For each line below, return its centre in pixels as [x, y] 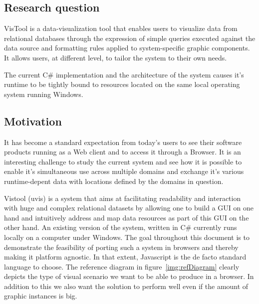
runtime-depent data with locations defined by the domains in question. [114, 181]
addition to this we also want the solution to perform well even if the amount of [126, 286]
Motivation [33, 121]
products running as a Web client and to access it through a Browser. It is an [123, 152]
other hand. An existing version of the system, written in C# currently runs [121, 227]
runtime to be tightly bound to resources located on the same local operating [122, 84]
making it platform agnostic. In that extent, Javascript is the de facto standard [125, 257]
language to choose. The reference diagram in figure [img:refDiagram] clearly [122, 266]
